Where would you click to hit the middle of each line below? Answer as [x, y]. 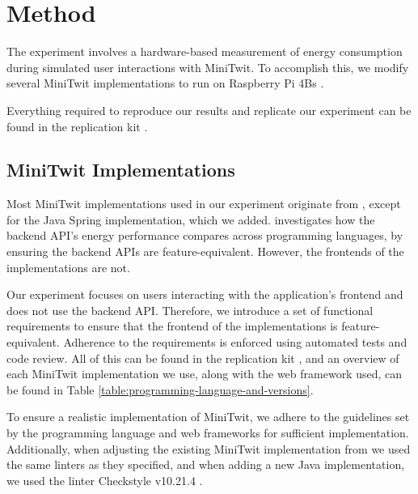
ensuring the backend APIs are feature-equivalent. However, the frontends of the [205, 251]
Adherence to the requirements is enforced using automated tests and [235, 342]
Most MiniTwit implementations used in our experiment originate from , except [204, 204]
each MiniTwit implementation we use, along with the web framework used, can [205, 374]
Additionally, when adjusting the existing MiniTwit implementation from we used [209, 448]
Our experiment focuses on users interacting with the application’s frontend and [205, 294]
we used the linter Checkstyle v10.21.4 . [105, 480]
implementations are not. [68, 267]
